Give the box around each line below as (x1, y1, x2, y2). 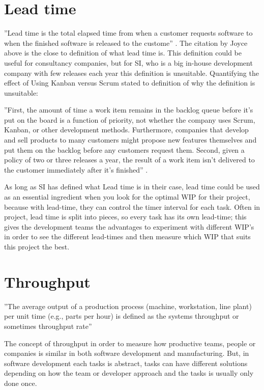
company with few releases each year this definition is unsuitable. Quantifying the (4, 67, 259, 78)
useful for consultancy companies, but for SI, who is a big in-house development (4, 57, 253, 68)
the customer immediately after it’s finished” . (4, 164, 148, 175)
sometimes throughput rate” (4, 320, 92, 331)
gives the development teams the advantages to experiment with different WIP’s (4, 221, 254, 232)
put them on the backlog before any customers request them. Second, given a (4, 144, 245, 155)
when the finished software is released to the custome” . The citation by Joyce (4, 37, 248, 48)
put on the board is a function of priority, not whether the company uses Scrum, (4, 114, 255, 125)
